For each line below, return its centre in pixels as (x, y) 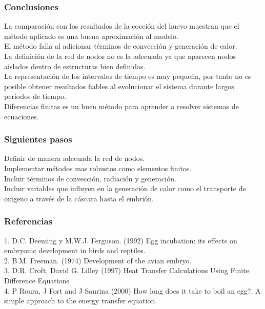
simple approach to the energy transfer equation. (81, 301)
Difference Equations (37, 280)
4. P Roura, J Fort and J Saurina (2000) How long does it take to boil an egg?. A (132, 290)
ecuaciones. (22, 116)
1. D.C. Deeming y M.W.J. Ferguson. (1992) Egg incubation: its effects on (121, 240)
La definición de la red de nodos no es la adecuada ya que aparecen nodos (120, 56)
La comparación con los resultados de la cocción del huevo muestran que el (122, 26)
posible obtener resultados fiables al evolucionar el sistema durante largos (119, 86)
